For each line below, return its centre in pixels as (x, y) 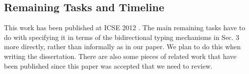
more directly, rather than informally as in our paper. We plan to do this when (123, 46)
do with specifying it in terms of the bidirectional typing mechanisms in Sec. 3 (122, 37)
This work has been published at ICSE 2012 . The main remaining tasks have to (125, 28)
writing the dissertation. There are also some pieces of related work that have (120, 56)
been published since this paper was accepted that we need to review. (108, 65)
